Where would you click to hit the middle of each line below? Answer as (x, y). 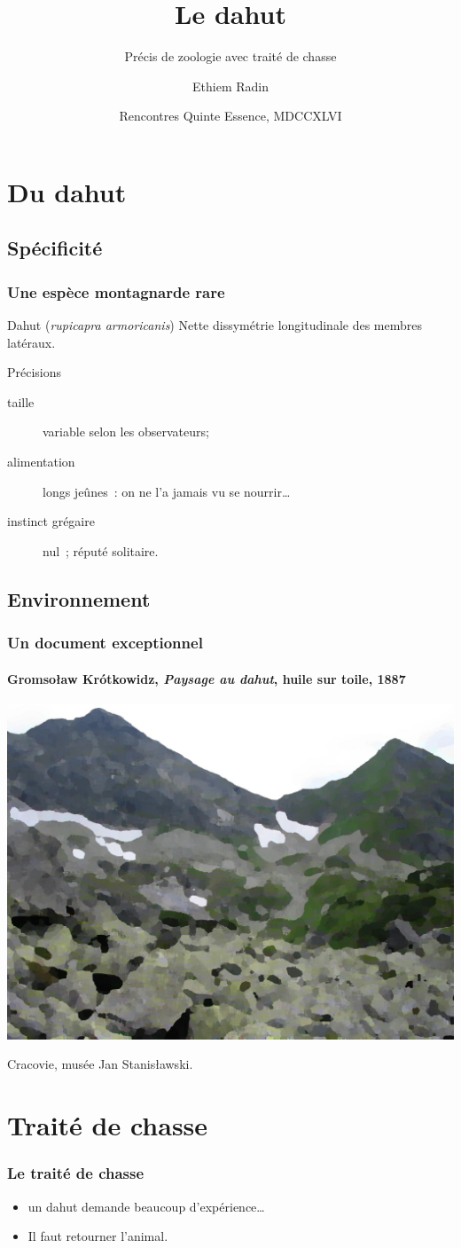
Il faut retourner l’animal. (98, 1236)
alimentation (41, 462)
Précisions (35, 372)
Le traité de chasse (76, 1173)
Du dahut (67, 191)
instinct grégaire (51, 521)
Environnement (79, 598)
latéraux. (31, 342)
